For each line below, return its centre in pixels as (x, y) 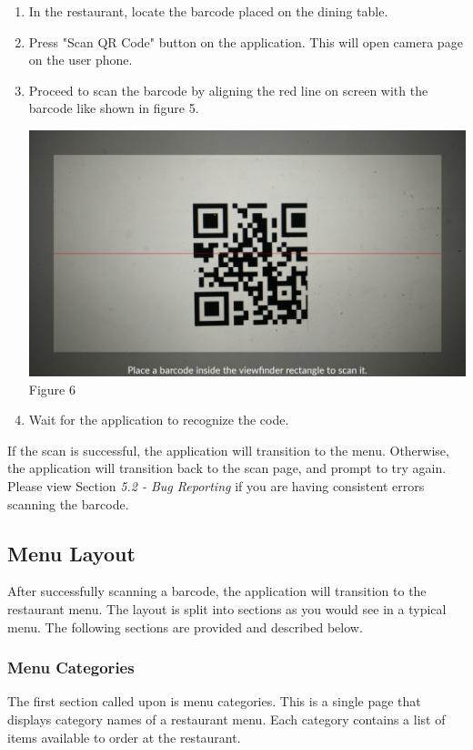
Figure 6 (52, 389)
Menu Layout (71, 553)
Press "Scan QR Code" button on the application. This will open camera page (246, 41)
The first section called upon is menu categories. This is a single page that (214, 701)
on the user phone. (81, 60)
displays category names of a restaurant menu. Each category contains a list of (226, 719)
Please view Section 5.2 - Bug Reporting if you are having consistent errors (216, 486)
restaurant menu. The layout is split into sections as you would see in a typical (227, 609)
